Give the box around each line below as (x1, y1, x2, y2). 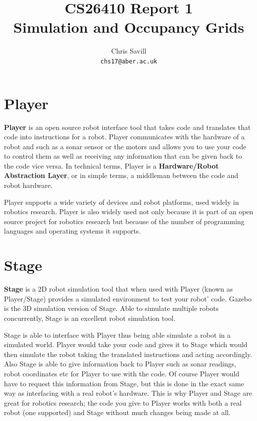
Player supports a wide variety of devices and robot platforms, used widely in (4, 196, 239, 207)
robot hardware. (4, 180, 53, 190)
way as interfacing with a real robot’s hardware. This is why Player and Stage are (4, 388, 252, 398)
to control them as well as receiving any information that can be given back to (4, 151, 242, 161)
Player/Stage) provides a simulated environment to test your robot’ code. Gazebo (4, 293, 252, 303)
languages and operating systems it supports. (4, 226, 141, 236)
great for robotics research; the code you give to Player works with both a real (4, 397, 242, 408)
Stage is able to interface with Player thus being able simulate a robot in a (4, 329, 231, 340)
